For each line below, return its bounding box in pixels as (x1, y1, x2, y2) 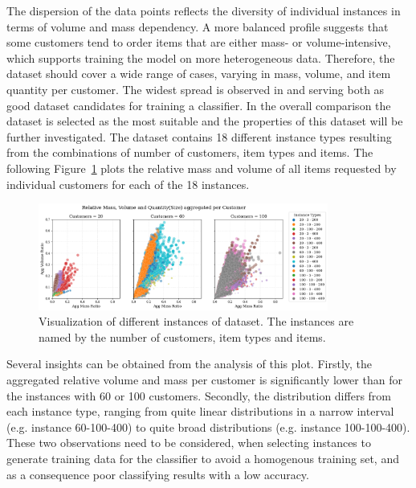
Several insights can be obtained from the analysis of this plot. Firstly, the (6, 355, 373, 372)
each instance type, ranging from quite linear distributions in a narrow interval (6, 403, 394, 420)
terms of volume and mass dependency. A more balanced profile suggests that (6, 18, 389, 35)
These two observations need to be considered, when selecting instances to (6, 434, 371, 451)
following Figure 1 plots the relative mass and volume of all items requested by (6, 159, 397, 176)
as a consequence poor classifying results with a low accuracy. (6, 465, 309, 482)
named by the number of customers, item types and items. (39, 328, 326, 345)
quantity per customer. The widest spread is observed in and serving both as (6, 80, 385, 97)
